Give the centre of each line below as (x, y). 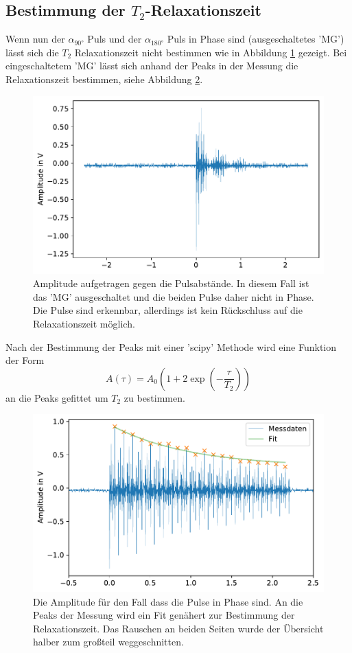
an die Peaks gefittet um (57, 397)
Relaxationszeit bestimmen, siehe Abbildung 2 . (104, 79)
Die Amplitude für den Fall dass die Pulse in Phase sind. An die (168, 601)
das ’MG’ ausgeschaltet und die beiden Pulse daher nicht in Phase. (174, 296)
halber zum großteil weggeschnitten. (108, 642)
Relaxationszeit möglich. (84, 324)
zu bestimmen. (154, 397)
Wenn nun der (35, 39)
